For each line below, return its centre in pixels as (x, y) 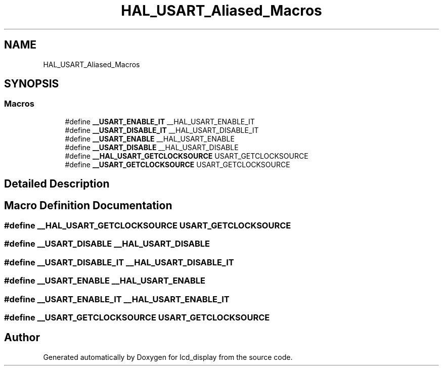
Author (22, 338)
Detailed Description (57, 184)
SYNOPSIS (32, 84)
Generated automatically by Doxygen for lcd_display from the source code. (168, 357)
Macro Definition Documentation (88, 205)
